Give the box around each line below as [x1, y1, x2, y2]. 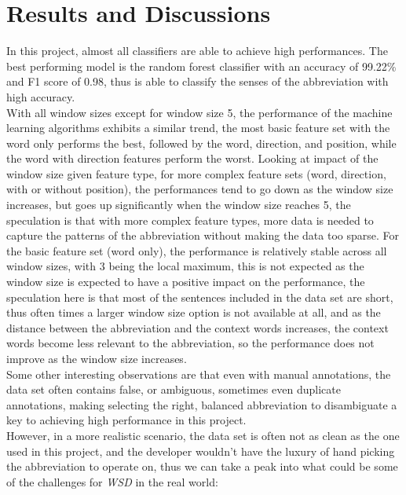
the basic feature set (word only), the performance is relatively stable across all [6, 242, 387, 258]
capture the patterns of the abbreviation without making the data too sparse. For [6, 227, 399, 244]
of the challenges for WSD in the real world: [6, 473, 218, 489]
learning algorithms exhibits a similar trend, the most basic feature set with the [6, 119, 390, 136]
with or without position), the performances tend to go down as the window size [6, 181, 393, 197]
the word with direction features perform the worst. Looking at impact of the [6, 150, 379, 167]
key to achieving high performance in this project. [6, 412, 247, 428]
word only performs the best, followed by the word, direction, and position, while [6, 134, 397, 151]
